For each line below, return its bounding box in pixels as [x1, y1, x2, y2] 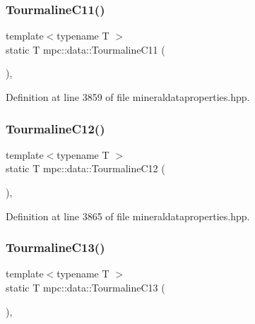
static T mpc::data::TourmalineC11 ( [6, 42, 165, 56]
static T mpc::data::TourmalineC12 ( [6, 161, 165, 176]
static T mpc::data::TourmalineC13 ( [6, 280, 165, 294]
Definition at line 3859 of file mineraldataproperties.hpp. [6, 90, 250, 104]
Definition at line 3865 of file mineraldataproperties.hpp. [6, 208, 250, 223]
